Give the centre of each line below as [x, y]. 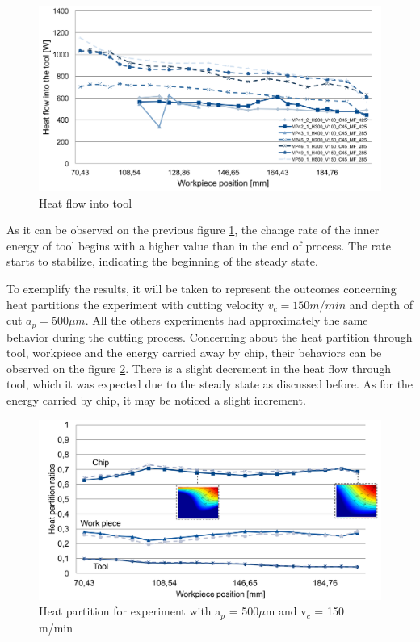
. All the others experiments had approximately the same [227, 320]
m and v [286, 611]
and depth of [381, 304]
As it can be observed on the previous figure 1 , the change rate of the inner [193, 230]
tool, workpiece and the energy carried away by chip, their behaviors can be [194, 352]
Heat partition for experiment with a [130, 611]
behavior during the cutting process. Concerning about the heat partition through [210, 336]
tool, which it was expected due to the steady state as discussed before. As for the [210, 384]
